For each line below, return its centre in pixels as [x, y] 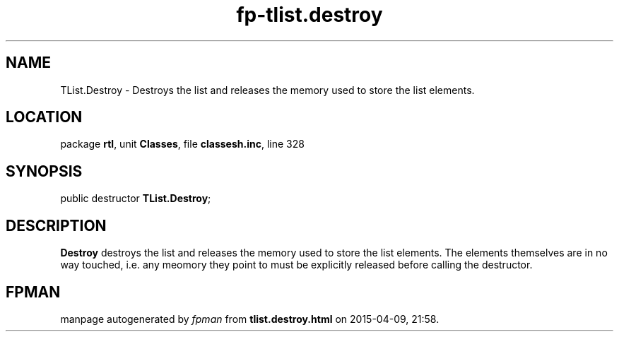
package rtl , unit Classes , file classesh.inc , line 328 [182, 144]
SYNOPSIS [44, 171]
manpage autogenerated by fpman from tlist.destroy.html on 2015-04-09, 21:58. [250, 319]
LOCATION [44, 117]
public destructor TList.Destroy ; [136, 199]
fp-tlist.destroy [309, 15]
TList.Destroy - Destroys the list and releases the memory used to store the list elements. [267, 90]
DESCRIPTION [56, 225]
